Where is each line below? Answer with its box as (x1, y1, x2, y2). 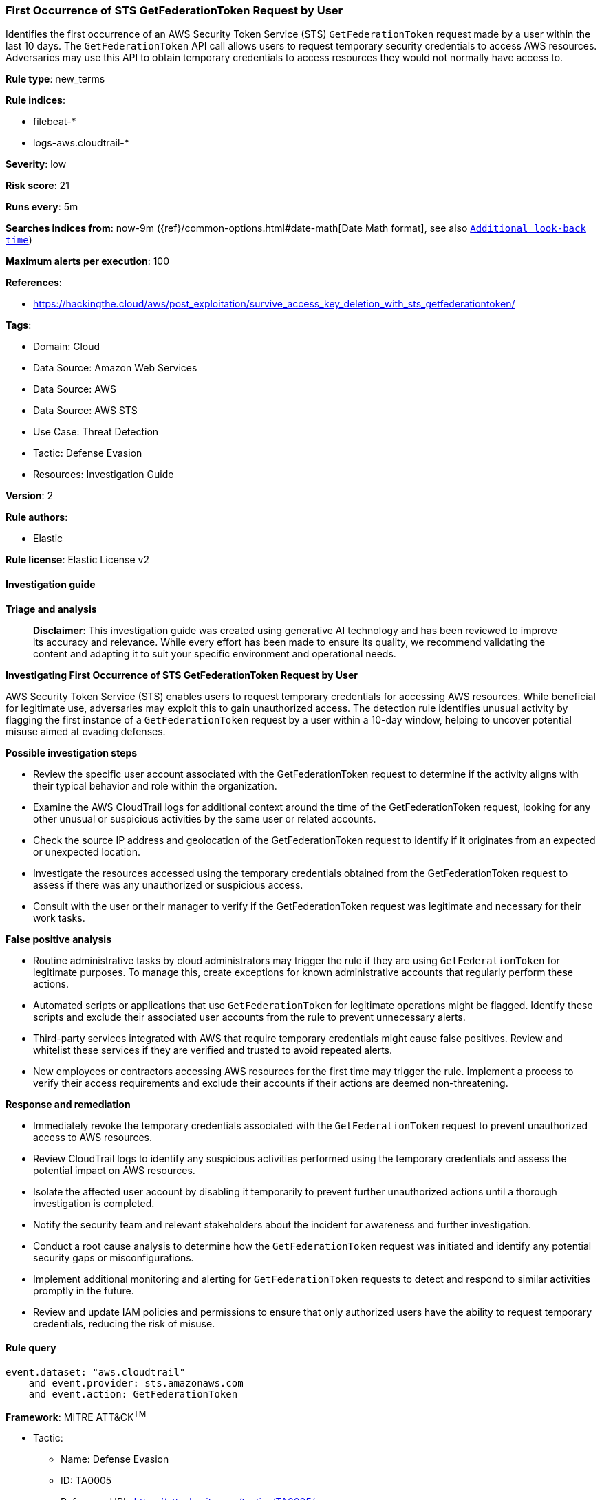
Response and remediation (6, 1098, 131, 1110)
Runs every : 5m (6, 201, 78, 213)
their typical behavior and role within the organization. (33, 779, 277, 792)
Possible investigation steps (6, 746, 138, 759)
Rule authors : (6, 511, 68, 523)
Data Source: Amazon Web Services (33, 362, 197, 374)
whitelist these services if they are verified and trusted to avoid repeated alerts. (33, 1043, 392, 1056)
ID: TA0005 (61, 1475, 112, 1487)
